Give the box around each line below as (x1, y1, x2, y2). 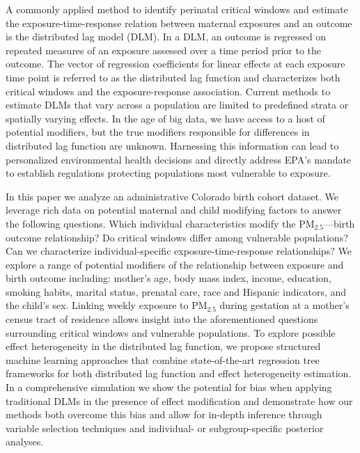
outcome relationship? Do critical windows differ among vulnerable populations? (6, 230, 348, 244)
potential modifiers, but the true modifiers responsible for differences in (6, 125, 310, 139)
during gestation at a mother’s (219, 298, 350, 312)
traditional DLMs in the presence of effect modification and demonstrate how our (6, 393, 353, 408)
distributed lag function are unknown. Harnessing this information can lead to (6, 138, 339, 152)
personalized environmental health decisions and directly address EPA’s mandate (6, 152, 352, 166)
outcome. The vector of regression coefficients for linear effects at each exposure (6, 56, 345, 71)
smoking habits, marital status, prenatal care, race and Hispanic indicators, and (6, 284, 347, 299)
